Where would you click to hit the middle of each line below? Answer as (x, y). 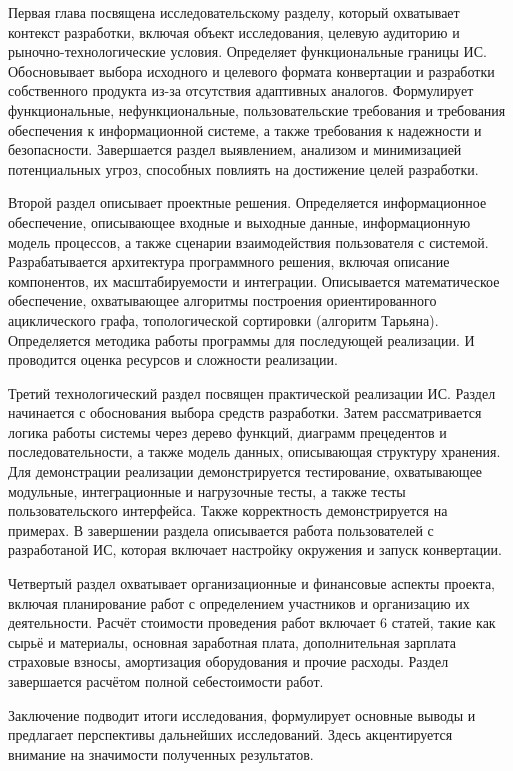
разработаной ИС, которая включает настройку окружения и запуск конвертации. (255, 549)
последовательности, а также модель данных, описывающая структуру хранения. (254, 451)
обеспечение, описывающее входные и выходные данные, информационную (239, 221)
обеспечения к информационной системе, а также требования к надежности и (245, 129)
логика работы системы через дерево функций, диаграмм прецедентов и (227, 431)
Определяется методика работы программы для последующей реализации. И (241, 339)
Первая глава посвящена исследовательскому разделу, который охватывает (234, 12)
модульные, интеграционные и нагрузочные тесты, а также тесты (207, 490)
